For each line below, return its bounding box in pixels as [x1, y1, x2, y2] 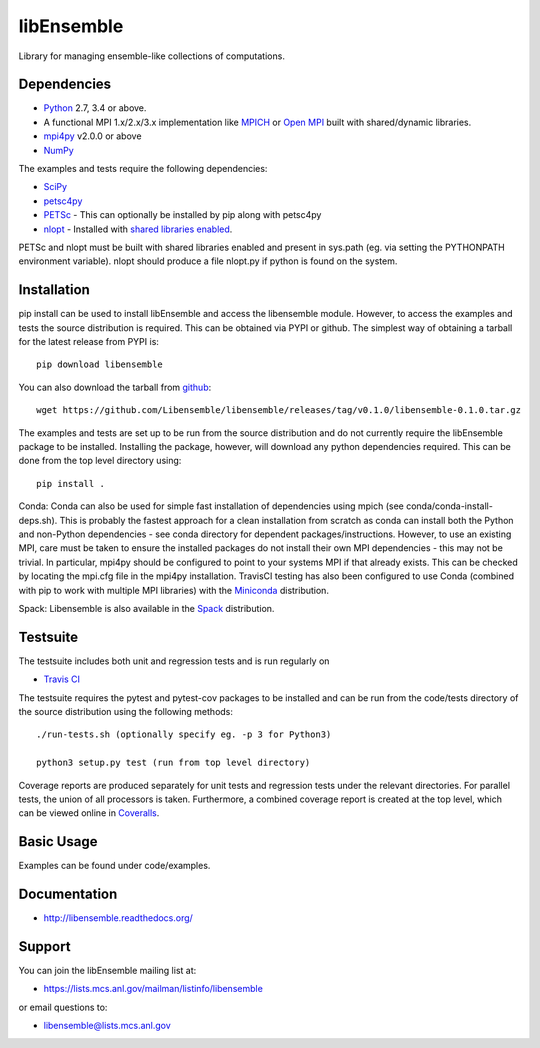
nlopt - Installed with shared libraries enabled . [43, 223, 233, 235]
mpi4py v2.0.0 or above [43, 130, 142, 142]
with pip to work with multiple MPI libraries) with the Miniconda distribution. [18, 584, 330, 596]
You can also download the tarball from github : [18, 381, 212, 393]
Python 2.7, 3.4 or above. [43, 102, 147, 114]
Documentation [18, 886, 118, 903]
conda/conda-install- [405, 500, 494, 512]
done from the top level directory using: [18, 455, 182, 467]
